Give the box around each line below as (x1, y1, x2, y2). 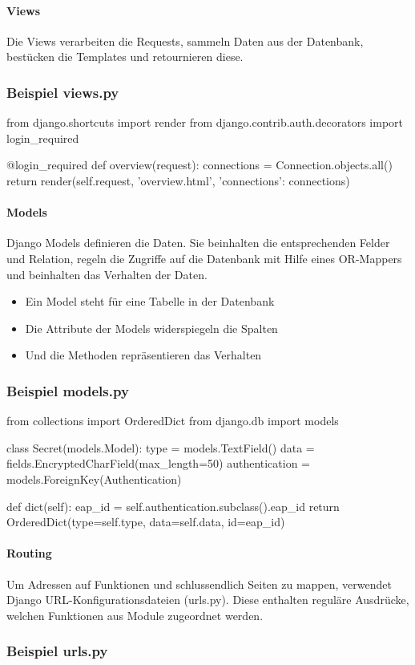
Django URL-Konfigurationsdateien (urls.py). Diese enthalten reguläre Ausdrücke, (6, 591, 409, 608)
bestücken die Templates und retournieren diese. (6, 48, 244, 65)
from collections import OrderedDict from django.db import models (6, 412, 339, 429)
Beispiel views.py (6, 82, 119, 102)
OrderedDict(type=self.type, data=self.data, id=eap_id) (6, 513, 285, 530)
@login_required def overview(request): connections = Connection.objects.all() (6, 156, 393, 173)
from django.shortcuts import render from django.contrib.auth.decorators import (6, 114, 403, 131)
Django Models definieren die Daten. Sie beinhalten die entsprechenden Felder (6, 234, 390, 251)
